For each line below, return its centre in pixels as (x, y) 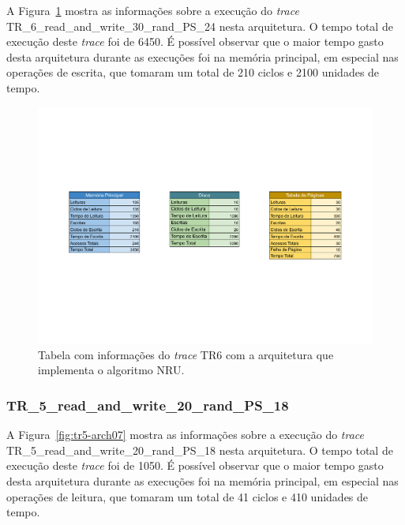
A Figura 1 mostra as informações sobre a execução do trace (153, 10)
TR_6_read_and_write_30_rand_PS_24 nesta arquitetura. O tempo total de (200, 26)
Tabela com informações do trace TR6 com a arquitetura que (186, 354)
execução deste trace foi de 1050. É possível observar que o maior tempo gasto (195, 465)
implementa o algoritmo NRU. (111, 370)
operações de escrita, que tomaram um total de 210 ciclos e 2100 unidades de (193, 72)
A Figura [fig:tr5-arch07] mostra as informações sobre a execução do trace (185, 435)
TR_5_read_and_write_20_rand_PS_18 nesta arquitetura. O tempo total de (200, 450)
